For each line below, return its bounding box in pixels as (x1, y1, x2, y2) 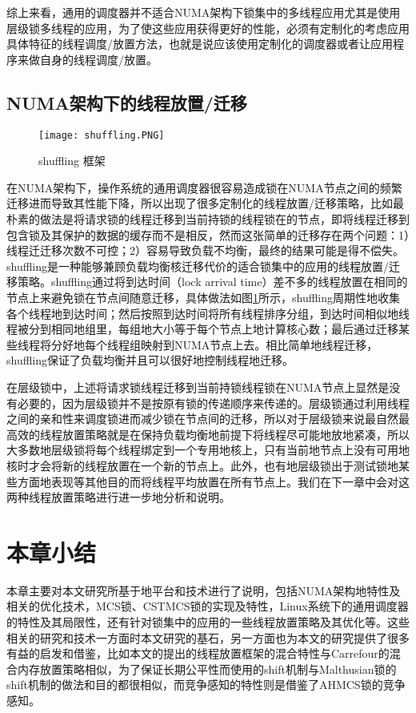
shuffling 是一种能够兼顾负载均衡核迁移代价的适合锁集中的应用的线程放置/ (6, 257, 390, 274)
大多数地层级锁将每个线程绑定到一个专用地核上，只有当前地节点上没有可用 (6, 441, 398, 458)
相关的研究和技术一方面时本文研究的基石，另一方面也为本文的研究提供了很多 (6, 629, 410, 646)
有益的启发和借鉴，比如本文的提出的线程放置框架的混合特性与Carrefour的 (6, 645, 390, 662)
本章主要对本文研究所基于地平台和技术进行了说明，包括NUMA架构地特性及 (6, 582, 401, 598)
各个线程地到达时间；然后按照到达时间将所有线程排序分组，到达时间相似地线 (6, 304, 410, 321)
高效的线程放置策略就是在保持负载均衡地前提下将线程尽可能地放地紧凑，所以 (6, 425, 410, 442)
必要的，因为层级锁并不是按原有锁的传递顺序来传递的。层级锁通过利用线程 (17, 394, 410, 411)
